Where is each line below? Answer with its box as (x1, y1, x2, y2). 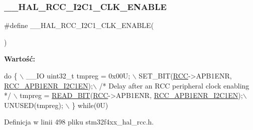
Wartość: (4, 53, 36, 64)
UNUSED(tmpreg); (4, 99, 63, 110)
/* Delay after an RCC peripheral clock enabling (99, 80, 249, 90)
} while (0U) (72, 99, 108, 110)
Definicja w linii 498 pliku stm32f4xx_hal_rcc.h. (4, 116, 154, 127)
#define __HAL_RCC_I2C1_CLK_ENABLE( (4, 20, 154, 30)
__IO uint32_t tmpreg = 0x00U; (26, 70, 131, 80)
